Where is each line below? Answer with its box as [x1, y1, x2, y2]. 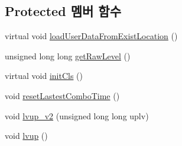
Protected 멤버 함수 [5, 2, 121, 20]
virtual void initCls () [5, 69, 83, 82]
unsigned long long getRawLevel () [5, 49, 131, 62]
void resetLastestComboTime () [5, 89, 120, 101]
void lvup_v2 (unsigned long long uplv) [5, 109, 149, 122]
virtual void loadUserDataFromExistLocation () [5, 30, 178, 42]
